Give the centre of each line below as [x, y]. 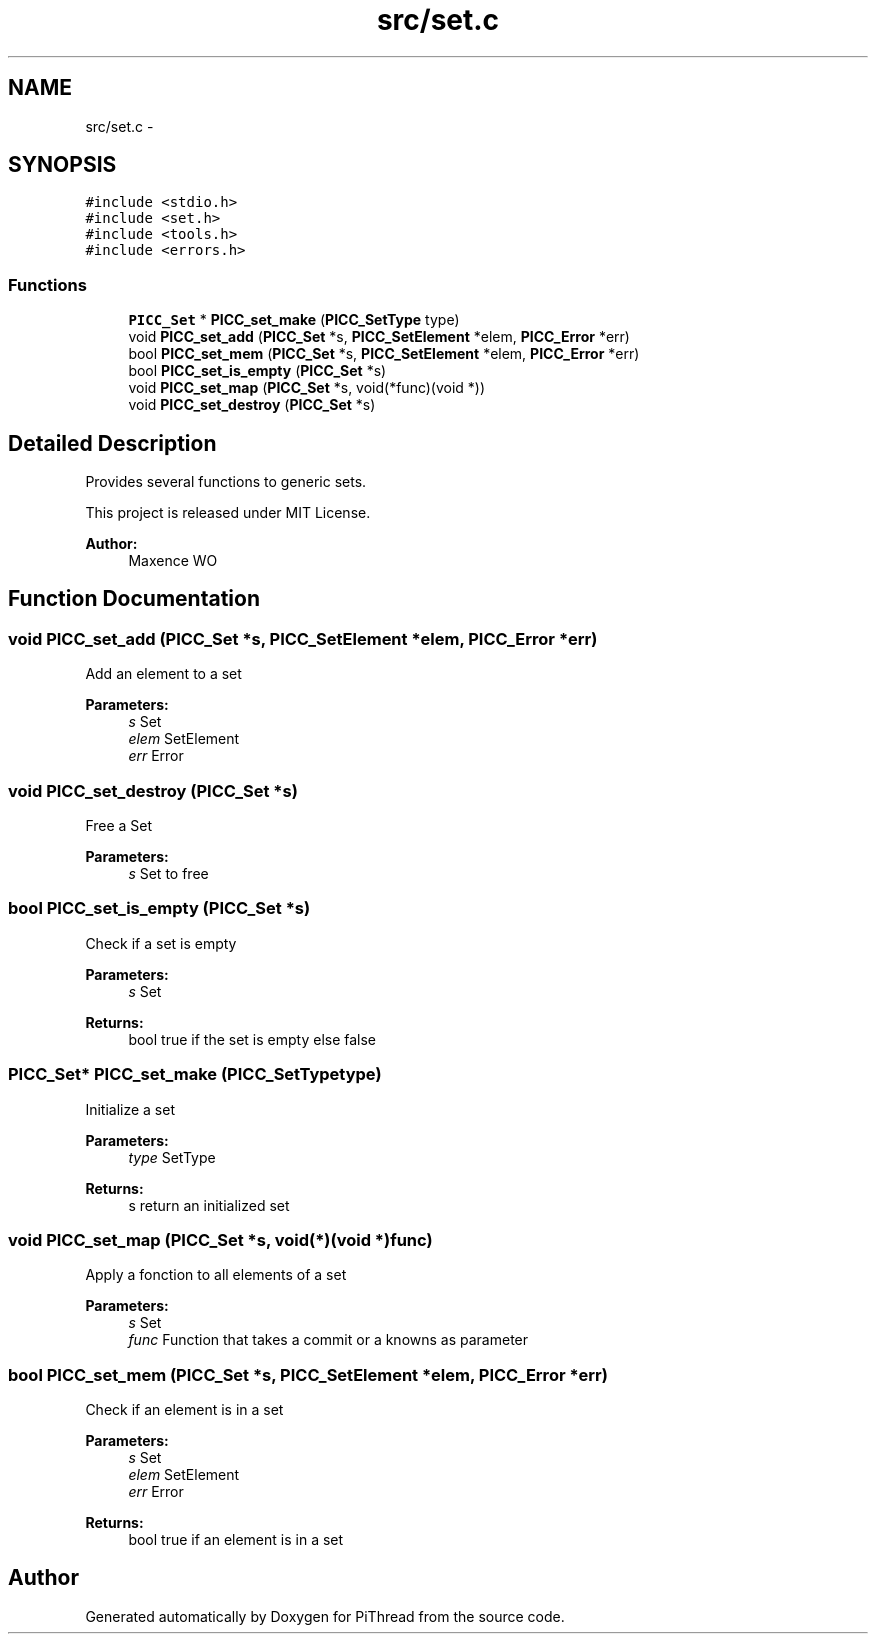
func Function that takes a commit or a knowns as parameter [328, 1340]
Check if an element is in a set [184, 1409]
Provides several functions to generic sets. [226, 482]
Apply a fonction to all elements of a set [216, 1275]
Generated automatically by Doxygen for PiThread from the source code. [325, 1616]
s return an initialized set [209, 1205]
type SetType [172, 1157]
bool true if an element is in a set [236, 1539]
